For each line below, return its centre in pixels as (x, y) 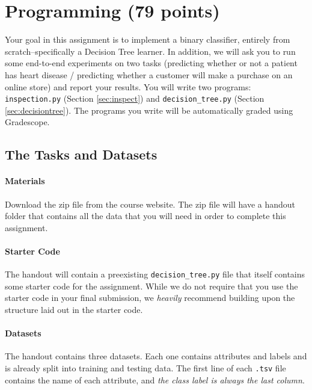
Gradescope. (27, 122)
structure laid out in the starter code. (74, 309)
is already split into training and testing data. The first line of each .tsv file (145, 367)
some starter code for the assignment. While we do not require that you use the (151, 286)
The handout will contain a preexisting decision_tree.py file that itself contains (155, 274)
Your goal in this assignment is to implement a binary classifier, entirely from (148, 39)
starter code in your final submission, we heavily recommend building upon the (150, 298)
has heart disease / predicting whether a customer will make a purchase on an (149, 74)
